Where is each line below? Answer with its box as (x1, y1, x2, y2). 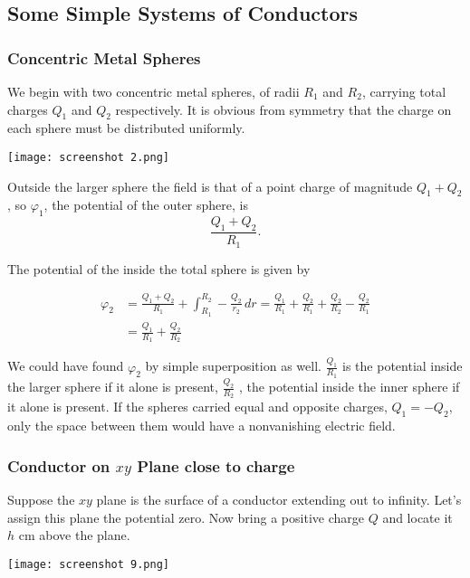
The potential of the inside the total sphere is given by (7, 259, 311, 278)
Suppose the (7, 489, 75, 508)
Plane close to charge (137, 454, 295, 477)
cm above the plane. (18, 526, 130, 545)
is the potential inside (342, 356, 463, 375)
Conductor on (7, 454, 110, 477)
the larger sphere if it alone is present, (7, 377, 218, 396)
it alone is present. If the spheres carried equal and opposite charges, (7, 397, 388, 416)
